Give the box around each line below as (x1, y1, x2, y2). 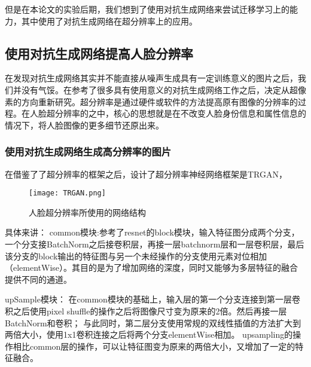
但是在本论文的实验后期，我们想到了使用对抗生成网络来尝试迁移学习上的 (5, 3, 289, 15)
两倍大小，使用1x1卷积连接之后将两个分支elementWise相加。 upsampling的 (5, 328, 293, 341)
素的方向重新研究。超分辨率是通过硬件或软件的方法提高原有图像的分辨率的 (5, 95, 298, 108)
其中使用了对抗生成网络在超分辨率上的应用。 (21, 14, 197, 27)
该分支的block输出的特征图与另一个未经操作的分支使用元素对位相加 (5, 249, 267, 262)
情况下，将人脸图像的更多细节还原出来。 (5, 118, 164, 131)
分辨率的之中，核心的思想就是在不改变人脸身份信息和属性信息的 (54, 107, 306, 120)
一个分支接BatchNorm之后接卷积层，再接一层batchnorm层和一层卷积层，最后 (5, 238, 304, 250)
